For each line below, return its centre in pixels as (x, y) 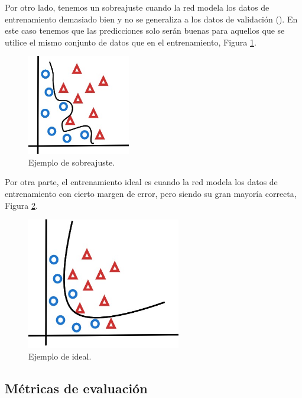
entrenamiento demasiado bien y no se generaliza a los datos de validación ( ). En (151, 19)
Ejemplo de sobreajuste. (72, 162)
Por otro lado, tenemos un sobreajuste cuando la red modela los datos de (137, 7)
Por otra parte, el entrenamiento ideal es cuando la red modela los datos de (141, 182)
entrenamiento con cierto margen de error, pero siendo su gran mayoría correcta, (151, 193)
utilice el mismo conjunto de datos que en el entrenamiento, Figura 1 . (131, 42)
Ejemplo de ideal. (60, 356)
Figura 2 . (21, 205)
